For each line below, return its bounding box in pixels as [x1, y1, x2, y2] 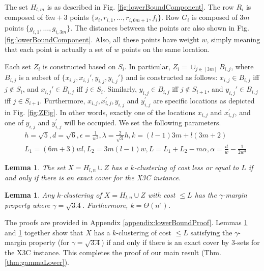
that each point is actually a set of [5, 44, 112, 55]
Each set [5, 61, 31, 71]
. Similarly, [103, 84, 137, 94]
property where [5, 200, 50, 210]
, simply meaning [207, 34, 260, 44]
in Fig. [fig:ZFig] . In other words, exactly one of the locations [5, 106, 195, 117]
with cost [148, 189, 175, 200]
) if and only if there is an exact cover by [101, 237, 229, 248]
